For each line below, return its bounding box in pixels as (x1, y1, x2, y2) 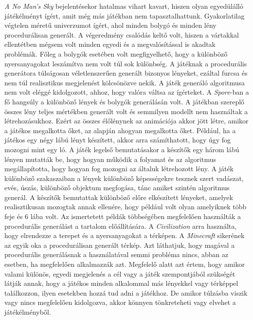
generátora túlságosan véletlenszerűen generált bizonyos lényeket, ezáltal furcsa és (4, 68, 248, 78)
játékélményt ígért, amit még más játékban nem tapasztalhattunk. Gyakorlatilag (4, 10, 245, 20)
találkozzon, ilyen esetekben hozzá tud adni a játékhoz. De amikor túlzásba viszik (4, 287, 248, 298)
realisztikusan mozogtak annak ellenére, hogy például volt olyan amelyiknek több (4, 201, 247, 212)
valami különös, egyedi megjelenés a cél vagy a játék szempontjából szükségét (4, 268, 235, 279)
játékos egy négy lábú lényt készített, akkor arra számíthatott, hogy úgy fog (4, 135, 231, 145)
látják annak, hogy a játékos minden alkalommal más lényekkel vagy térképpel (4, 278, 238, 288)
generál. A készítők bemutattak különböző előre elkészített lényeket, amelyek (4, 192, 233, 202)
